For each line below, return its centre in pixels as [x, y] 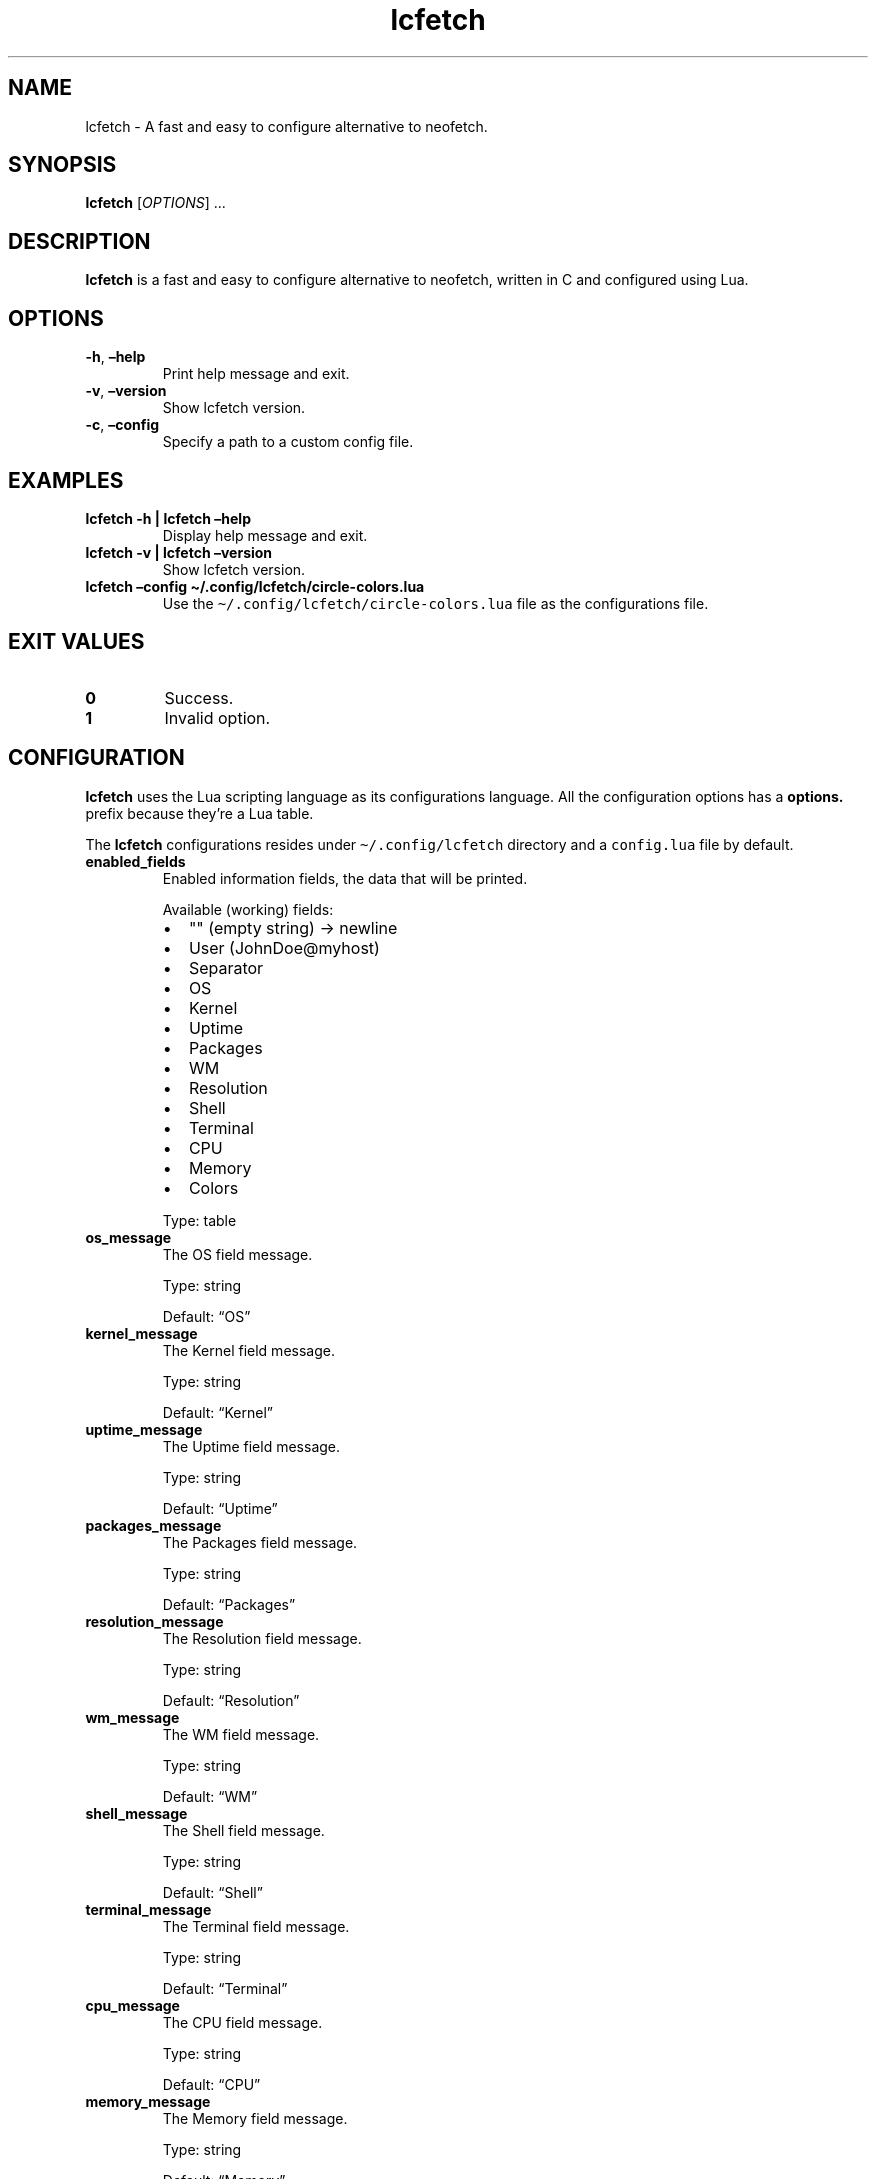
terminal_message [148, 1909]
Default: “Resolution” [231, 1700]
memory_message [148, 2101]
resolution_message [154, 1621]
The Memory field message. [255, 2118]
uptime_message [144, 1429]
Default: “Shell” [212, 1892]
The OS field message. [237, 1254]
